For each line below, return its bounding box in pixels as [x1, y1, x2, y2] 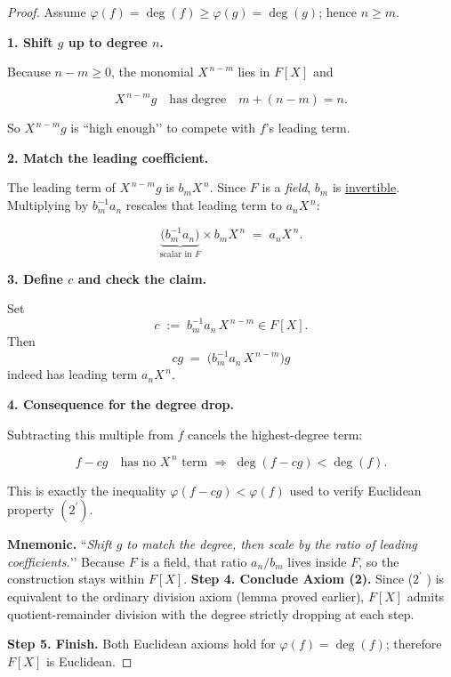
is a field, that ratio [141, 552, 247, 570]
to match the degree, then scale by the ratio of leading [126, 535, 417, 553]
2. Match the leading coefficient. [7, 148, 209, 166]
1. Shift [7, 32, 53, 51]
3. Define [7, 269, 63, 287]
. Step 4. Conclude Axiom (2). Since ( [183, 569, 414, 588]
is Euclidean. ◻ [45, 651, 133, 670]
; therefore [385, 634, 442, 653]
